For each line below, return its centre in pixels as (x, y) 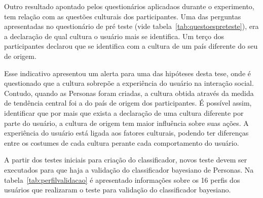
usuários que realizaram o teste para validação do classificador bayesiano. (118, 190)
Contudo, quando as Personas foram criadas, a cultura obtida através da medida (129, 93)
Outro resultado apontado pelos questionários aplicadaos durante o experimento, (129, 6)
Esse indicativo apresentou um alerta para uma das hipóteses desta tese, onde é (127, 73)
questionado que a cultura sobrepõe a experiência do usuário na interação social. (129, 83)
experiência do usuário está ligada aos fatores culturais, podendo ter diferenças (126, 133)
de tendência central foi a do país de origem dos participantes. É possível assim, (128, 103)
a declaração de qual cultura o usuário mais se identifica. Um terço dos (114, 36)
